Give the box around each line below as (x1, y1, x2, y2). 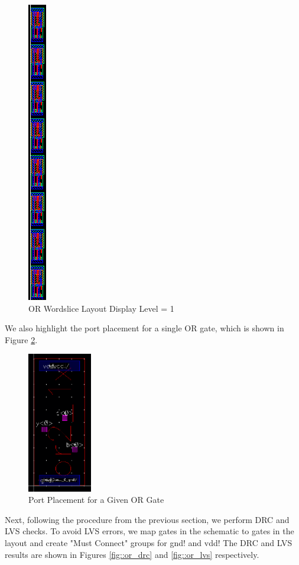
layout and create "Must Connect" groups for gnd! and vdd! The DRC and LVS (5, 537, 292, 548)
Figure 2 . (5, 333, 38, 346)
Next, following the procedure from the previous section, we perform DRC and (5, 513, 290, 525)
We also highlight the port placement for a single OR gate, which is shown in (5, 322, 284, 334)
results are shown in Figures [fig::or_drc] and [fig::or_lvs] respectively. (5, 548, 259, 560)
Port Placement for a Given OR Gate (28, 493, 164, 506)
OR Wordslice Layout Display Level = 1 (28, 302, 174, 314)
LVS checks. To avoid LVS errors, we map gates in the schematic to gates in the (5, 525, 294, 537)
